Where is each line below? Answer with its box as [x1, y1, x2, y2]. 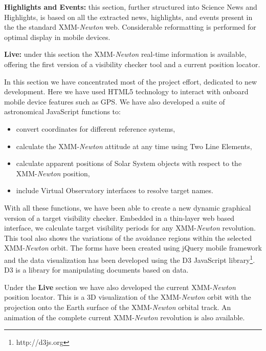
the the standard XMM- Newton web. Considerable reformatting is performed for [4, 22, 256, 32]
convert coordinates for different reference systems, [16, 123, 175, 134]
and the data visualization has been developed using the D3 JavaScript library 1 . [4, 253, 255, 265]
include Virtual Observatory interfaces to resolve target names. [16, 185, 213, 196]
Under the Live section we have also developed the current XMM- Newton [4, 281, 236, 292]
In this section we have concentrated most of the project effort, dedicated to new [4, 76, 257, 87]
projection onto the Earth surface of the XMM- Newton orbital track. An [4, 301, 231, 312]
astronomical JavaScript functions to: [4, 106, 121, 117]
